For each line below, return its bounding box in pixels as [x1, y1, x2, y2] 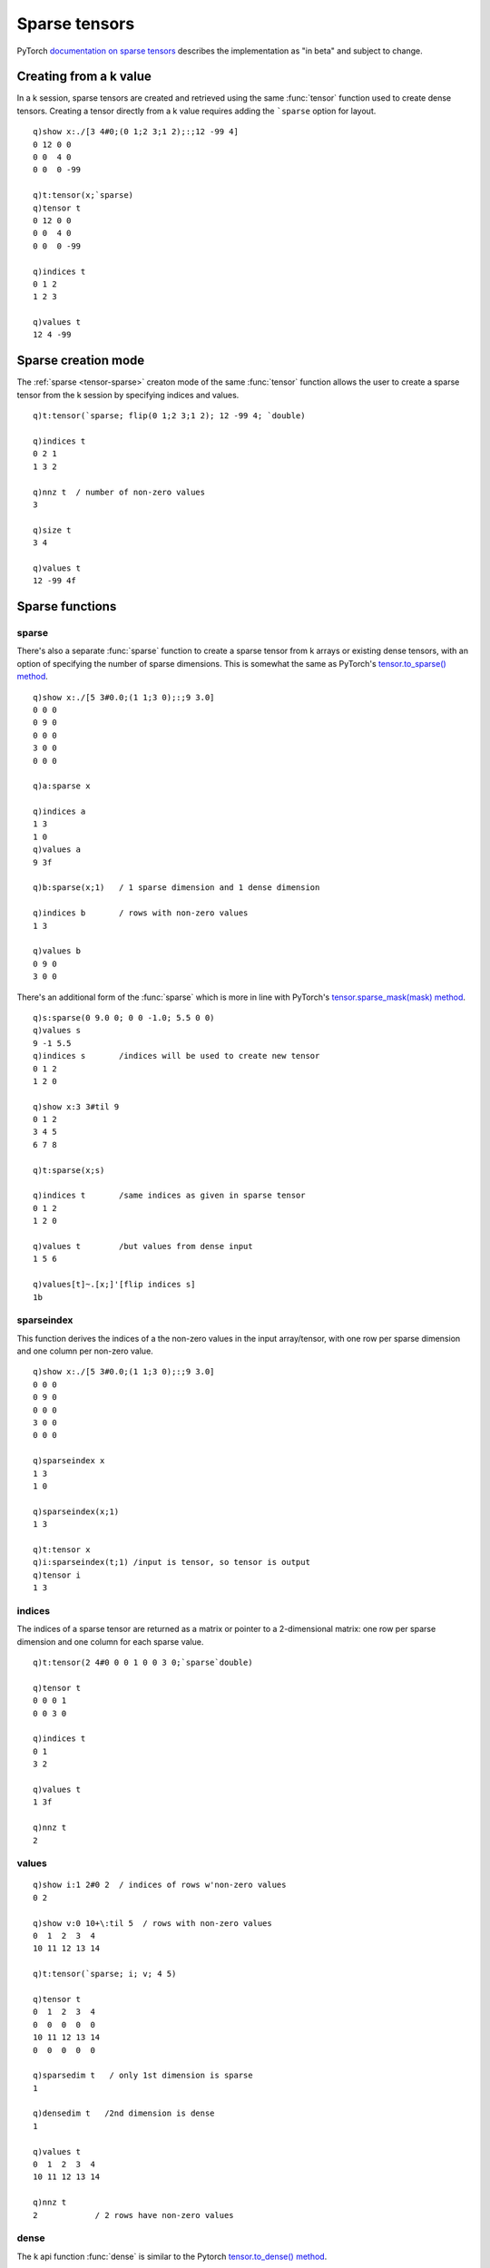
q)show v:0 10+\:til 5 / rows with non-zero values [33, 1918, 272, 1928]
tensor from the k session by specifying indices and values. [16, 389, 240, 400]
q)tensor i [33, 1569, 82, 1580]
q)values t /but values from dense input [33, 1241, 253, 1251]
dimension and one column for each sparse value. [16, 1636, 204, 1647]
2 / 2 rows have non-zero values [33, 2210, 235, 2220]
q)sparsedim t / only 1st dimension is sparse [33, 2070, 253, 2081]
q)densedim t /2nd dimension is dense [33, 2108, 215, 2118]
